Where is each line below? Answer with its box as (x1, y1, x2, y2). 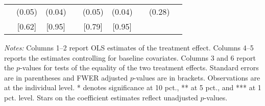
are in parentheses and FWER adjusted (4, 72, 128, 83)
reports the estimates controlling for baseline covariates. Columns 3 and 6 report (4, 52, 256, 63)
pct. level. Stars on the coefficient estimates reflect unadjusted (4, 92, 198, 102)
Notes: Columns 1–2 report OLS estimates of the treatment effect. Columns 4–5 (4, 42, 254, 52)
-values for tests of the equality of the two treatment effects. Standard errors (20, 62, 259, 73)
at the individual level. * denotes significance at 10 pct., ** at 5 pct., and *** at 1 (4, 82, 261, 93)
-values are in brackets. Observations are (133, 72, 260, 83)
